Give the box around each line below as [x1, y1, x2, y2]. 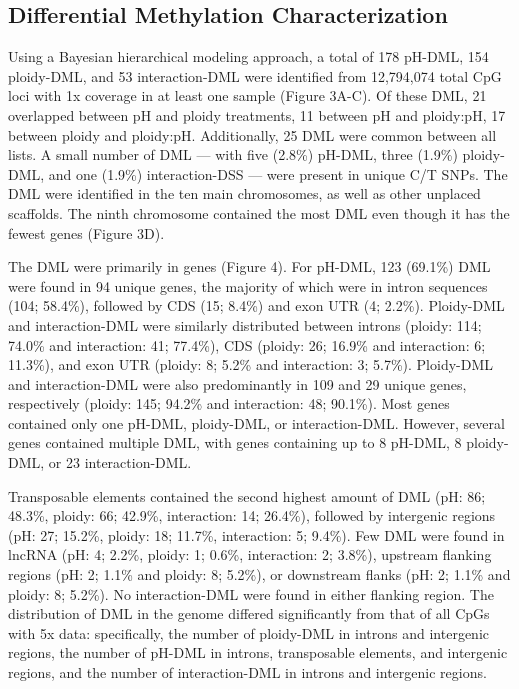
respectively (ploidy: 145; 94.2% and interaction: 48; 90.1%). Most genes [8, 393, 450, 414]
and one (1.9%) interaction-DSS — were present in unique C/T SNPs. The [48, 163, 508, 184]
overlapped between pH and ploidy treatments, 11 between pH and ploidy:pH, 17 [8, 104, 506, 125]
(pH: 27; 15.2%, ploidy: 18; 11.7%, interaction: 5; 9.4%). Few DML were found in [8, 524, 505, 545]
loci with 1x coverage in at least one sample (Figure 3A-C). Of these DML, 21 [8, 85, 487, 106]
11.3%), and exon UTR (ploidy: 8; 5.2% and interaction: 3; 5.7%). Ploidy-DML [8, 354, 494, 375]
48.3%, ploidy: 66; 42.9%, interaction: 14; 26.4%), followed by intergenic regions [8, 505, 496, 526]
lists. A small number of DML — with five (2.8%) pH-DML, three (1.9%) [8, 144, 458, 165]
